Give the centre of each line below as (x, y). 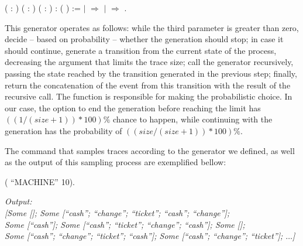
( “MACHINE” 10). (40, 181)
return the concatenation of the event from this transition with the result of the (148, 85)
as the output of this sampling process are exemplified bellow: (116, 162)
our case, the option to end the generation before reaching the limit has (133, 107)
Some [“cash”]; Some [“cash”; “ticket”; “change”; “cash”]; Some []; (125, 224)
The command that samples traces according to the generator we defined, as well (150, 150)
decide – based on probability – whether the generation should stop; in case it (144, 39)
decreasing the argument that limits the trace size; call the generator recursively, (149, 62)
